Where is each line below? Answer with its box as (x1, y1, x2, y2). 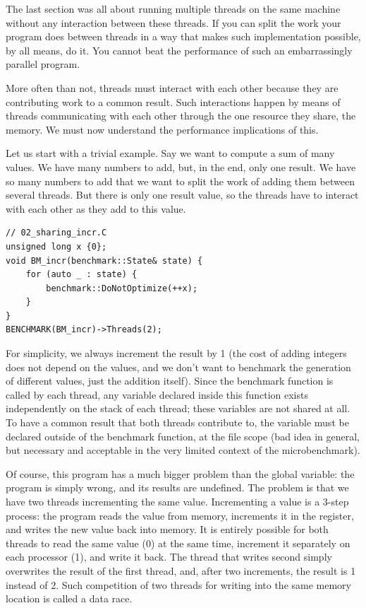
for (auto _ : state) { (25, 269, 138, 280)
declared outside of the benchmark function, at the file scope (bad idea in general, (6, 428, 360, 443)
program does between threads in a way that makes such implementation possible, (6, 29, 361, 44)
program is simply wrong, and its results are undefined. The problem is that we (6, 480, 349, 495)
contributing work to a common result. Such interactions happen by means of (6, 94, 341, 109)
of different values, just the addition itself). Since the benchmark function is (6, 373, 334, 388)
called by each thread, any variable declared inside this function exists (6, 387, 308, 402)
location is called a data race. (6, 591, 133, 606)
